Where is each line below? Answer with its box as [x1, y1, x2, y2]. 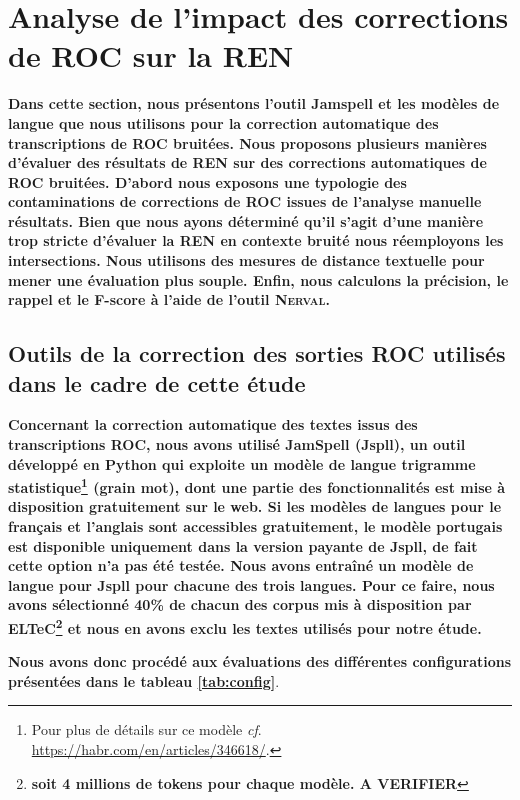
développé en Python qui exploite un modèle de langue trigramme [8, 453, 476, 474]
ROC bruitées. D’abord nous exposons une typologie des [8, 171, 407, 192]
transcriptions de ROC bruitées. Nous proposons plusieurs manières [8, 132, 487, 153]
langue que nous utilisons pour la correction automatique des [8, 112, 439, 133]
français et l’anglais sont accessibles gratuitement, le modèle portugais [8, 516, 503, 537]
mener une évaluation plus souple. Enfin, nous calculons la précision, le [8, 269, 509, 290]
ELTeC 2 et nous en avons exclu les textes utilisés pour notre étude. [8, 615, 482, 638]
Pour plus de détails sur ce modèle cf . [31, 719, 262, 740]
